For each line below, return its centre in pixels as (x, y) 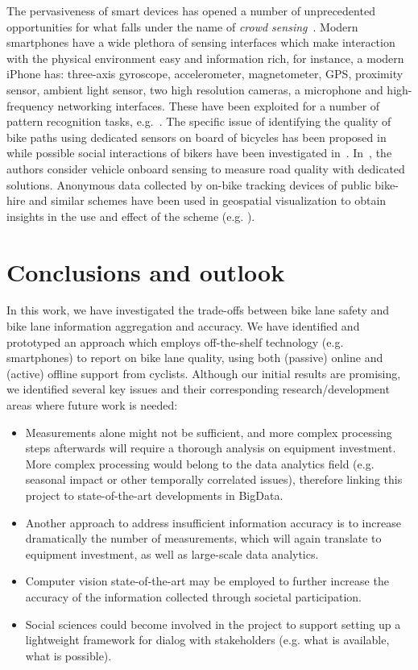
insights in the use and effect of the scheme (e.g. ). (131, 216)
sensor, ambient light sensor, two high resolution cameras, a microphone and (195, 89)
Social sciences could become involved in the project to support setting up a (213, 624)
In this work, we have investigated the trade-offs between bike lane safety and (198, 310)
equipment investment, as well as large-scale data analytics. (172, 553)
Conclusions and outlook (146, 271)
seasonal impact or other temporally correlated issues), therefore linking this (214, 479)
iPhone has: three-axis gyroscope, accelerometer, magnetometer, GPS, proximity (205, 74)
